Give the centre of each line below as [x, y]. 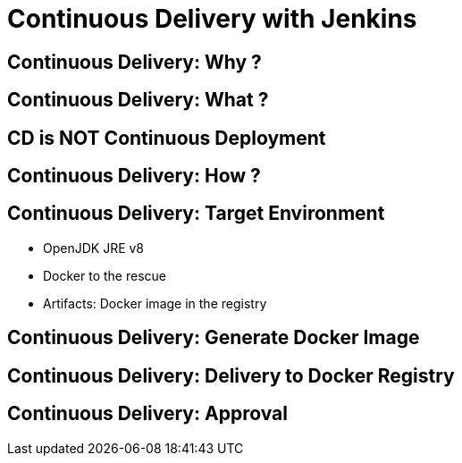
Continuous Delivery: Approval [147, 414]
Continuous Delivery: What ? [138, 100]
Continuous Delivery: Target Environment [196, 214]
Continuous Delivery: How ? [134, 176]
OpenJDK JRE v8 [94, 248]
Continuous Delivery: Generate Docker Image [214, 338]
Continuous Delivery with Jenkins [212, 19]
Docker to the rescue [105, 275]
